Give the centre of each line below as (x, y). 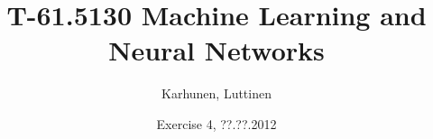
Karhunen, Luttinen (216, 93)
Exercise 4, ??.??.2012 (216, 123)
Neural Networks (216, 50)
